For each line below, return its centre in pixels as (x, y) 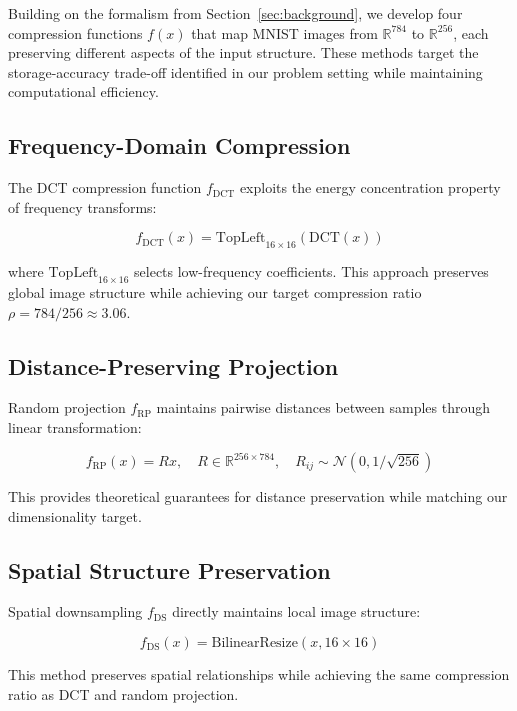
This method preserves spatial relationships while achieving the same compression (259, 674)
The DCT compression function (105, 187)
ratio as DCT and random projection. (123, 693)
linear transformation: (75, 426)
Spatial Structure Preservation (169, 569)
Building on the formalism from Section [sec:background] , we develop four (235, 13)
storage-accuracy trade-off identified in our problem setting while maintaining (245, 71)
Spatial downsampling (75, 611)
